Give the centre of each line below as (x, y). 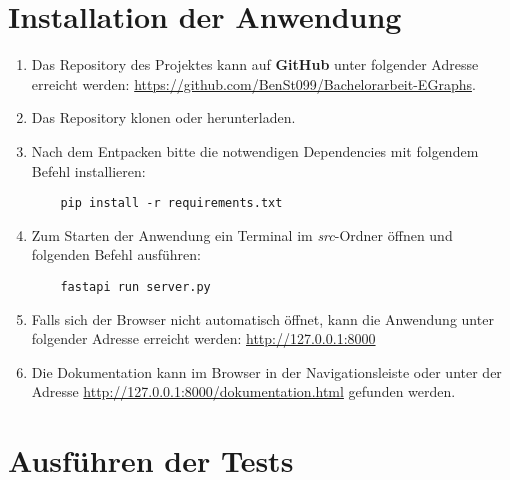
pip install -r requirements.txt (171, 203)
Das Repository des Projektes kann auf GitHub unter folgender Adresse (255, 64)
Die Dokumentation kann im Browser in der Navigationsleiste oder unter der (266, 371)
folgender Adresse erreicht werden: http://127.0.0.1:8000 (203, 338)
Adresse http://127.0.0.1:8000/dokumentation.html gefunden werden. (243, 391)
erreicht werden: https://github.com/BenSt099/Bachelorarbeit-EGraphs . (253, 83)
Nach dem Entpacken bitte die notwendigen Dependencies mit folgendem (255, 150)
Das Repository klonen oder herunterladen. (163, 117)
